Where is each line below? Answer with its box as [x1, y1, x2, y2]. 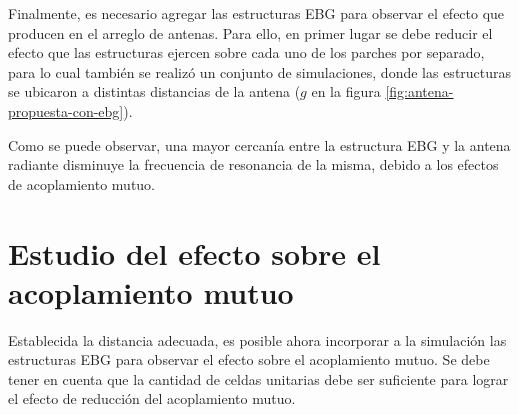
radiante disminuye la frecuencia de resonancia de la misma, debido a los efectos [8, 154, 499, 175]
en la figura [311, 81, 381, 102]
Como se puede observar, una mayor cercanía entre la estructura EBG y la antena [8, 134, 511, 155]
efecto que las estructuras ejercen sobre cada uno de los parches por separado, [8, 42, 485, 63]
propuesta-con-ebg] [8, 100, 124, 121]
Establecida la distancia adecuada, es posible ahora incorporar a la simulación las [8, 329, 507, 350]
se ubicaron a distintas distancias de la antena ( [8, 81, 301, 102]
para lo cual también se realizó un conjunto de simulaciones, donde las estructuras [8, 61, 512, 82]
